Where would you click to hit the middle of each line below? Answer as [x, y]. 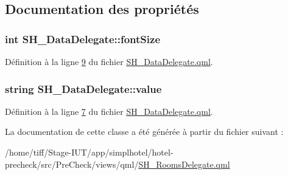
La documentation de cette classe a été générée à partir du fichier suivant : [144, 132]
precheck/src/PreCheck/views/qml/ [72, 164]
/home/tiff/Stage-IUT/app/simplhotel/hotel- [89, 152]
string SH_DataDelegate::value [83, 88]
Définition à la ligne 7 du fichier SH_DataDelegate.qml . [109, 111]
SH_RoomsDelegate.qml [184, 164]
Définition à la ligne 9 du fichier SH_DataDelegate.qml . [109, 61]
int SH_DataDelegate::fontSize [83, 39]
